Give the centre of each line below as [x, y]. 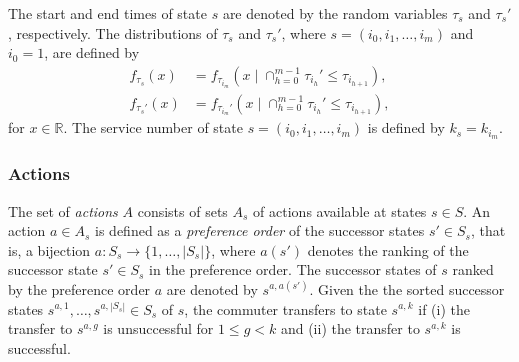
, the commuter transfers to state [285, 308]
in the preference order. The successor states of [293, 269]
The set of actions [63, 210]
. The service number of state [153, 127]
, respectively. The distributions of [113, 32]
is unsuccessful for [158, 328]
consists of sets [182, 210]
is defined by [406, 127]
